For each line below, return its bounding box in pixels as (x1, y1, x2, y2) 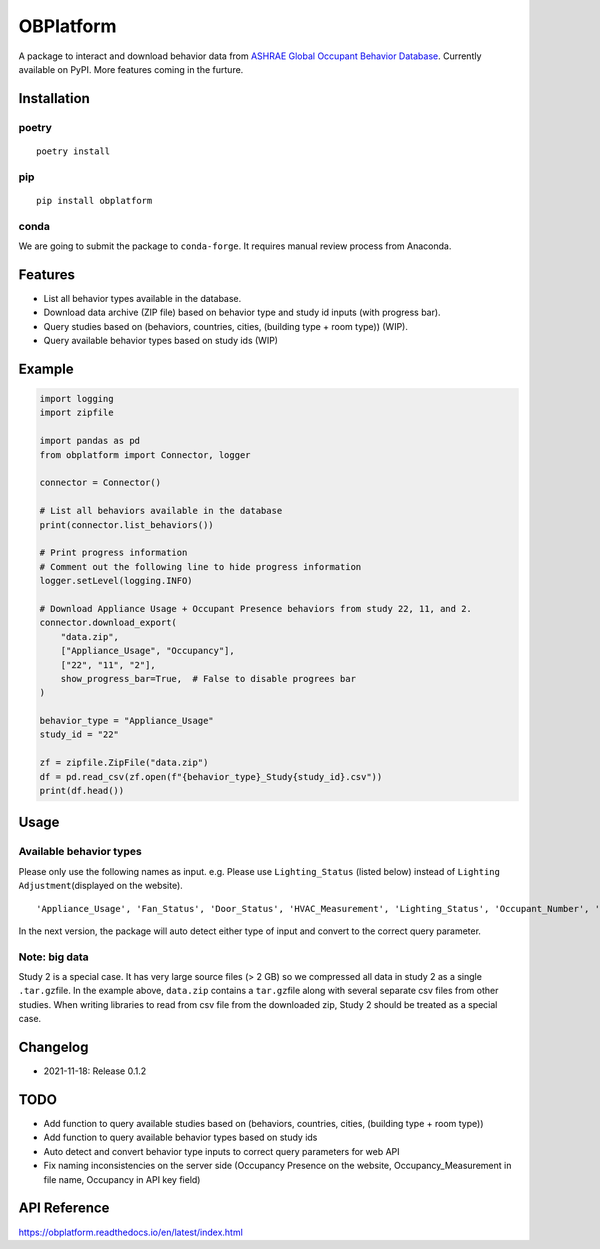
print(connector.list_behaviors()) (39, 519, 214, 530)
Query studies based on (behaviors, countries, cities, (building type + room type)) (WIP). (43, 320, 409, 332)
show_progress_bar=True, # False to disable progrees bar (60, 673, 357, 684)
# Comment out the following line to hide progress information (39, 561, 362, 572)
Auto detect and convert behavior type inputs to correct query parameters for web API (43, 1145, 400, 1157)
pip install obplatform (36, 195, 153, 206)
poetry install (36, 145, 111, 157)
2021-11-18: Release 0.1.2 (43, 1065, 147, 1077)
